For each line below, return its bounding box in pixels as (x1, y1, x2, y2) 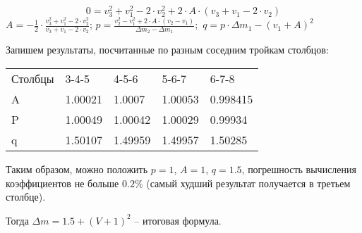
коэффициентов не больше (6, 175, 119, 190)
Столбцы (11, 70, 54, 87)
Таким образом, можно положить (6, 161, 148, 176)
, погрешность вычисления (241, 161, 356, 176)
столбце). (6, 189, 46, 204)
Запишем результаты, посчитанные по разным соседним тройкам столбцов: (6, 42, 329, 57)
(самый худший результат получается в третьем (146, 175, 351, 190)
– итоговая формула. (134, 213, 222, 227)
